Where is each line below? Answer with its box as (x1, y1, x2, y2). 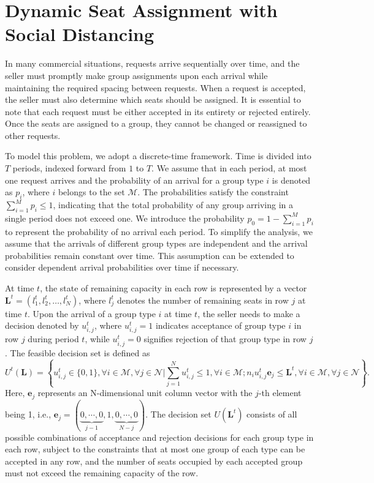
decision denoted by (5, 319, 79, 332)
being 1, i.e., (5, 408, 52, 421)
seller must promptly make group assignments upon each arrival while (5, 69, 268, 81)
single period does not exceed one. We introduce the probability (5, 211, 245, 224)
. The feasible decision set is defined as (5, 346, 150, 359)
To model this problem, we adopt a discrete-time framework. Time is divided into (5, 149, 311, 162)
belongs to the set (58, 185, 125, 198)
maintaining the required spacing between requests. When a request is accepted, (5, 81, 306, 94)
